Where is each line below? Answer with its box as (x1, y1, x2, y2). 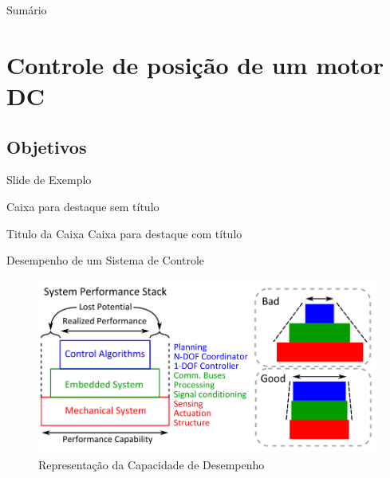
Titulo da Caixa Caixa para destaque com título (6, 225, 242, 241)
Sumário (6, 2, 47, 18)
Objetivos (6, 134, 87, 159)
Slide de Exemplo (6, 171, 92, 188)
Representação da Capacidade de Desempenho (38, 456, 265, 473)
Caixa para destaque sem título (6, 198, 160, 214)
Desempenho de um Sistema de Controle (6, 252, 205, 268)
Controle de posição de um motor (6, 48, 384, 80)
